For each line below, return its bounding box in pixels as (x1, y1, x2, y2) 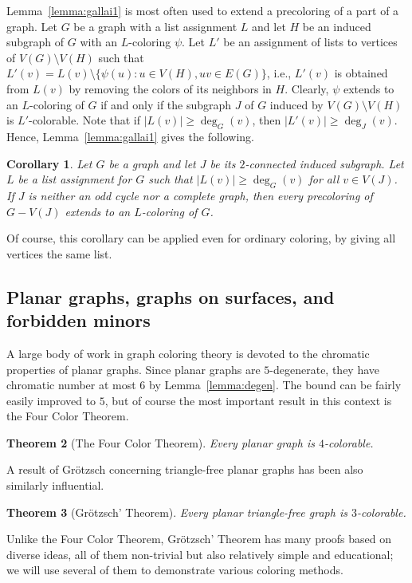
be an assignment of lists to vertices (223, 33, 398, 50)
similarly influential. (6, 477, 104, 494)
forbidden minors (6, 308, 151, 333)
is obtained (334, 65, 388, 81)
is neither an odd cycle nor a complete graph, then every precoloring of (28, 187, 373, 203)
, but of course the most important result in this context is (104, 392, 392, 408)
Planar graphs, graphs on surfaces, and (6, 284, 335, 309)
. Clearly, (284, 80, 329, 97)
